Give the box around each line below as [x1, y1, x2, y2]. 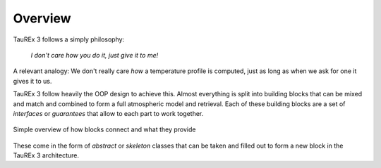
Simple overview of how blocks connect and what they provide [13, 125, 196, 134]
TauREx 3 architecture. [13, 151, 80, 160]
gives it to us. [13, 77, 52, 85]
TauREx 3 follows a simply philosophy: [13, 35, 125, 44]
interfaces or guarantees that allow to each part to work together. [13, 109, 204, 117]
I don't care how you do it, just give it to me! [30, 51, 159, 59]
